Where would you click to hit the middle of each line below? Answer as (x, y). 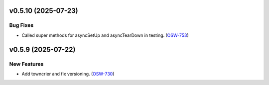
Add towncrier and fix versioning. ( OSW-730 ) (68, 74)
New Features (26, 64)
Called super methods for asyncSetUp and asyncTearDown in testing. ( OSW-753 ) (105, 35)
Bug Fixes (21, 25)
